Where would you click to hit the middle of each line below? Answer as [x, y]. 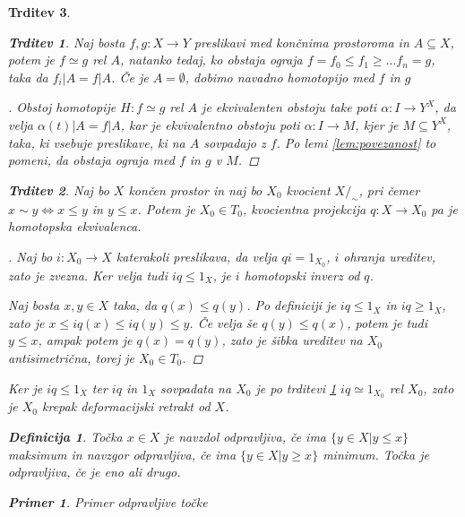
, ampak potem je [85, 340]
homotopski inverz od [302, 275]
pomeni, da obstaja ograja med [91, 160]
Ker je [26, 388]
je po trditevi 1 [296, 388]
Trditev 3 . [39, 12]
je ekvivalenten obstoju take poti [289, 107]
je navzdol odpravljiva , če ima [245, 437]
